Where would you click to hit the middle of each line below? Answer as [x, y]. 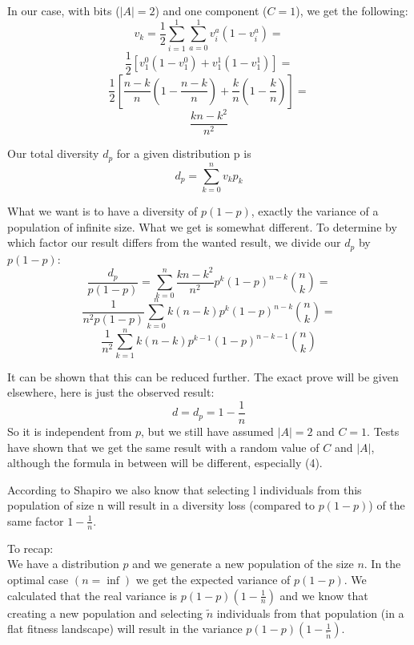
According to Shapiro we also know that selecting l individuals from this [185, 489]
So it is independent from [70, 431]
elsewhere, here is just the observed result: [111, 392]
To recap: [30, 548]
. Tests [383, 431]
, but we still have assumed [207, 431]
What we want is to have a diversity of [102, 210]
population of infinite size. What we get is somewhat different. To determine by [202, 226]
